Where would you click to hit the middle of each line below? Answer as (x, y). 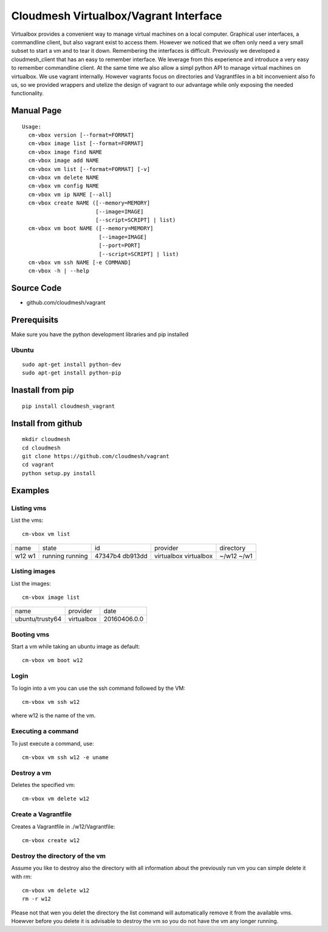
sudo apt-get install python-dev (72, 365)
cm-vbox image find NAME (65, 152)
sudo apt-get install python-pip (72, 373)
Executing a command (45, 731)
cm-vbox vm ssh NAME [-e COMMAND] (80, 262)
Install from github (47, 423)
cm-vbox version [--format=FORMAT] (81, 135)
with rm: (22, 876)
